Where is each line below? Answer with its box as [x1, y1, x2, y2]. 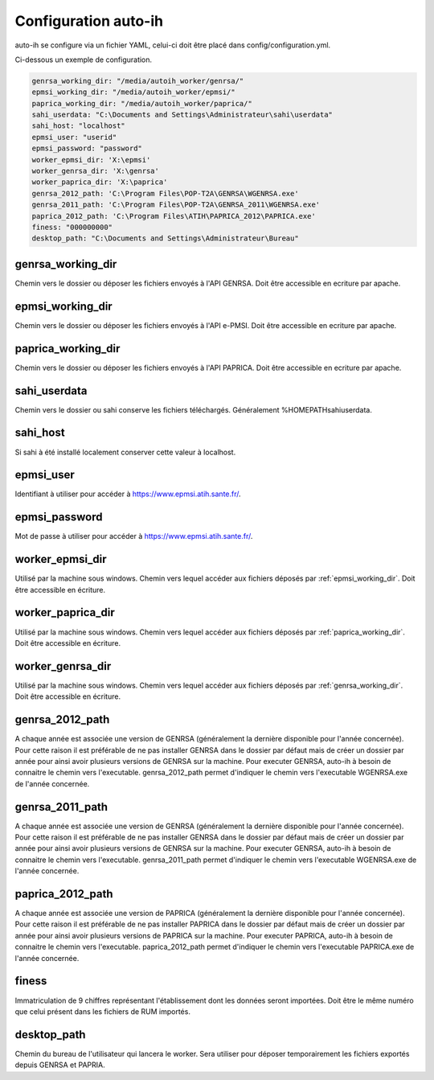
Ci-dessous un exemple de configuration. [14, 55, 153, 64]
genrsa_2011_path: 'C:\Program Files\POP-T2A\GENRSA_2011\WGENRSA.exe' [31, 200, 321, 209]
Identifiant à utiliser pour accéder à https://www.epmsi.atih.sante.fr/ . [14, 489, 241, 499]
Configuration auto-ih [14, 12, 164, 30]
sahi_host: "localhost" [31, 121, 126, 130]
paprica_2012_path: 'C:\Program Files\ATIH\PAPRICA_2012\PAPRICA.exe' [31, 211, 317, 220]
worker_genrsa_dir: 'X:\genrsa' [31, 166, 160, 176]
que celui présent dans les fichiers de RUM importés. [14, 1006, 190, 1016]
